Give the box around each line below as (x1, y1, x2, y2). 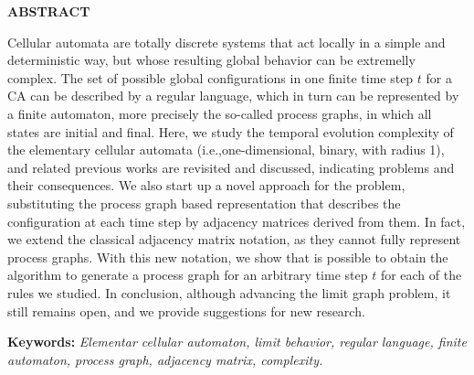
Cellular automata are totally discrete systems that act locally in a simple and (7, 32, 446, 51)
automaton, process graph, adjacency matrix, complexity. (7, 349, 323, 369)
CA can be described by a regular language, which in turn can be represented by (7, 86, 459, 105)
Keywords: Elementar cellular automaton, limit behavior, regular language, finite (7, 332, 467, 351)
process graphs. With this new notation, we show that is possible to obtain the (7, 247, 448, 266)
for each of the (380, 265, 462, 284)
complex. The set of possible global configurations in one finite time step (7, 68, 414, 87)
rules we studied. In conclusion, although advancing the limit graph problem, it (7, 283, 451, 302)
